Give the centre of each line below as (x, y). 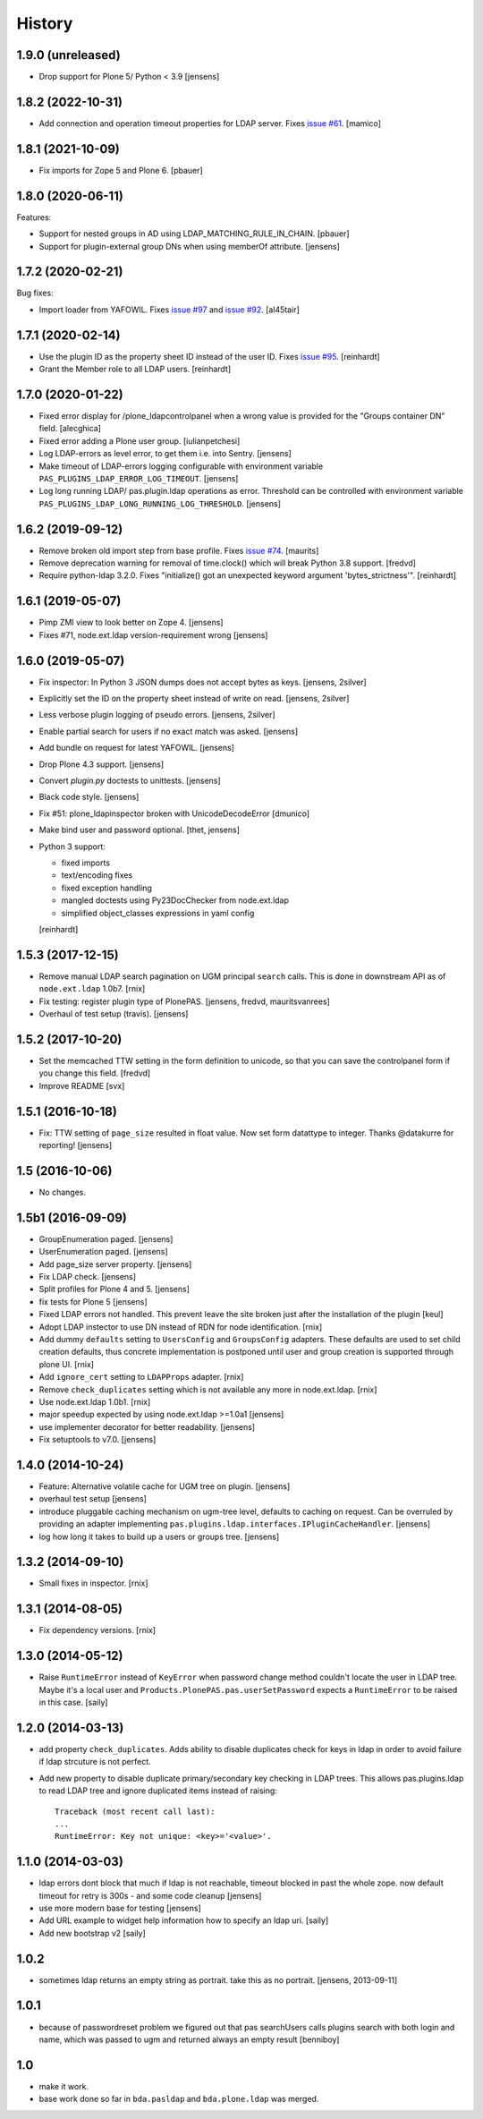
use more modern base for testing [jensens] (120, 1908)
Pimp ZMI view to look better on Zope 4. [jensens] (131, 623)
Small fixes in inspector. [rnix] (93, 1583)
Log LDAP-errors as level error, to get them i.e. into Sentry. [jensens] (165, 454)
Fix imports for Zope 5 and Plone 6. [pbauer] (121, 170)
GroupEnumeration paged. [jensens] (106, 1238)
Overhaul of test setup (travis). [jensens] (114, 1014)
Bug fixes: (35, 293)
